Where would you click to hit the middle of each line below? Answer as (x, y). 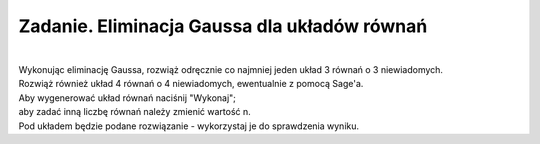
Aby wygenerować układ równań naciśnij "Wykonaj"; (127, 97)
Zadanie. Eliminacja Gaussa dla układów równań (223, 26)
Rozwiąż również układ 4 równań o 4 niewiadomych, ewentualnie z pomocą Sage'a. (191, 84)
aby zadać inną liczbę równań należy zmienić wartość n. (135, 112)
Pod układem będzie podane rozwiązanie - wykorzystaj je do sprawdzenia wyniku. (189, 126)
